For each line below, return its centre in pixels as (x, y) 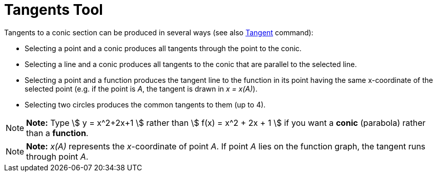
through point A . (57, 156)
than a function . (57, 133)
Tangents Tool (54, 10)
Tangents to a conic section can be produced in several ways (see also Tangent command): (159, 32)
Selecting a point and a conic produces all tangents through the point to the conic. (163, 48)
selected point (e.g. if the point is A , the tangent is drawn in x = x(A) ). (141, 89)
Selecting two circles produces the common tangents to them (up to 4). (145, 104)
